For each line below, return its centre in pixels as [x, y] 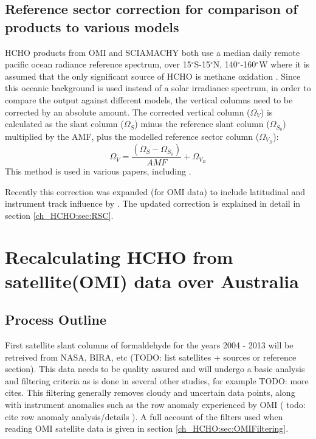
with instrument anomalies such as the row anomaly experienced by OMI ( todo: [155, 405]
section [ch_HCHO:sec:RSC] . [59, 215]
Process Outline [56, 320]
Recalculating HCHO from [119, 257]
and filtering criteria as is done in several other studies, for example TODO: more [157, 380]
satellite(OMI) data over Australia [152, 281]
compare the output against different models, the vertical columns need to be [149, 99]
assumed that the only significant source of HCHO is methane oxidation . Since [153, 76]
